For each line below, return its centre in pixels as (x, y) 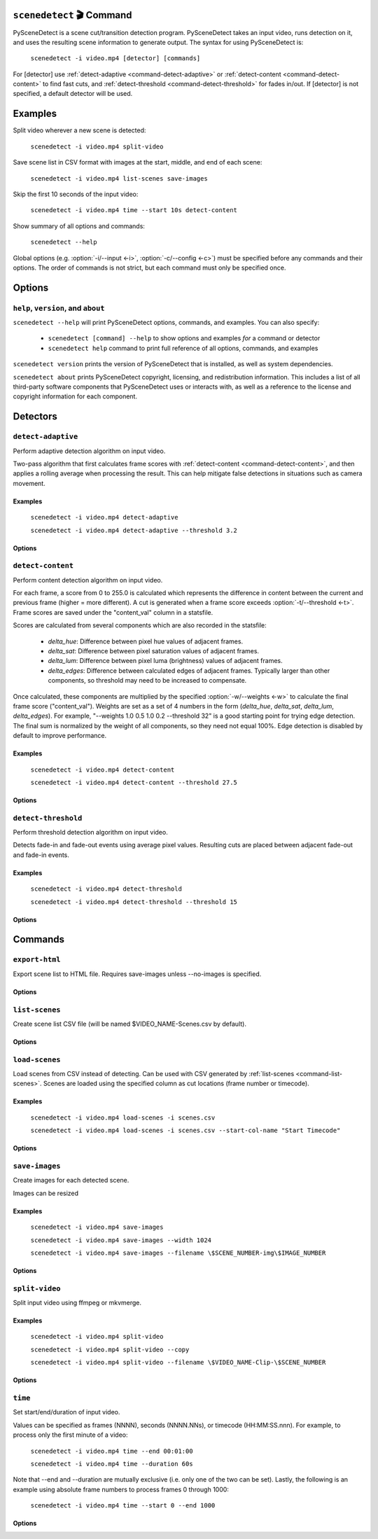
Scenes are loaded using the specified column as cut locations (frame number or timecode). (176, 1084)
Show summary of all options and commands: (79, 226)
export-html (37, 960)
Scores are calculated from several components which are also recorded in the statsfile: (140, 625)
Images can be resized (46, 1193)
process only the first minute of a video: (71, 1435)
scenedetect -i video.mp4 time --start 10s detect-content (134, 210)
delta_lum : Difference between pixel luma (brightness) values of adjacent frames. (165, 661)
